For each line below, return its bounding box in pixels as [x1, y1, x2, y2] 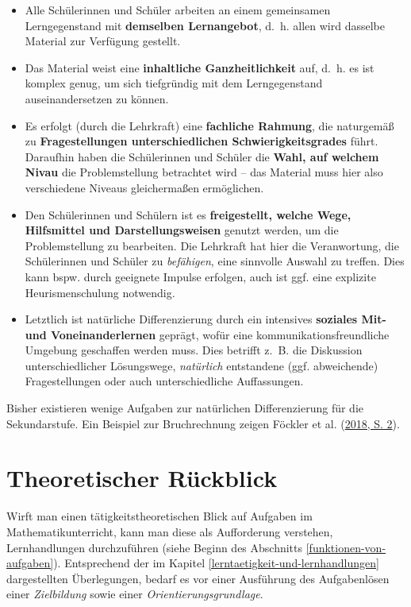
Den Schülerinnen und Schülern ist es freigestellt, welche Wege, [25, 206, 351, 222]
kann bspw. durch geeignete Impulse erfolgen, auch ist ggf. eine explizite [25, 268, 376, 284]
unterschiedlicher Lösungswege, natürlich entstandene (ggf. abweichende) [25, 357, 378, 373]
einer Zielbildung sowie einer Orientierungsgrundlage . [6, 586, 263, 602]
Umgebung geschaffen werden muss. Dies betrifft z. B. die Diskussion [25, 342, 363, 358]
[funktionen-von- [305, 539, 386, 555]
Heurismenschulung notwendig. [25, 284, 175, 300]
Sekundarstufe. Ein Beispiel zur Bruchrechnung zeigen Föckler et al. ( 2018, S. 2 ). [6, 415, 400, 431]
